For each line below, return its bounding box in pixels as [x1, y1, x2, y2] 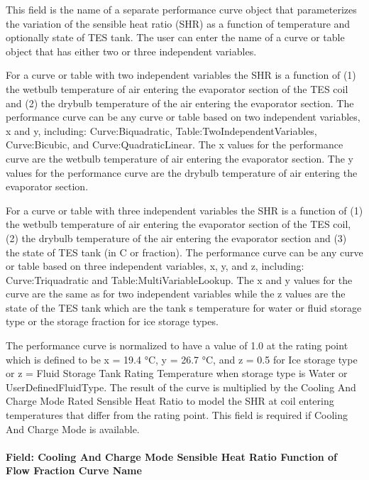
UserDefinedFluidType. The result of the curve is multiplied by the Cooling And [6, 379, 356, 394]
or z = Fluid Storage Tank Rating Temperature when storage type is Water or [6, 366, 348, 381]
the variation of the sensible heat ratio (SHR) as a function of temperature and [6, 16, 351, 31]
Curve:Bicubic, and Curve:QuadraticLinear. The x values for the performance [6, 137, 343, 152]
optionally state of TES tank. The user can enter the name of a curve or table [6, 30, 345, 45]
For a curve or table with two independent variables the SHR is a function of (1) [6, 67, 356, 82]
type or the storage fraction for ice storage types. [6, 314, 219, 329]
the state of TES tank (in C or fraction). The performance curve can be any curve [6, 244, 363, 259]
